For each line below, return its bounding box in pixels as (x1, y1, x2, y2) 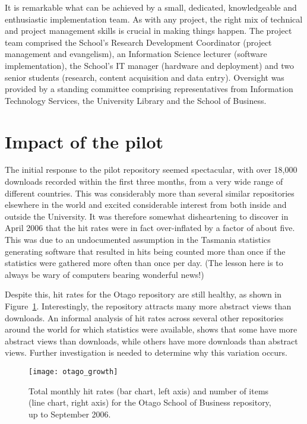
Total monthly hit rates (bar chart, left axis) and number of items (29, 384, 269, 397)
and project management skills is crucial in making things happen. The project (5, 24, 292, 37)
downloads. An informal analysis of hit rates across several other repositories (5, 311, 284, 324)
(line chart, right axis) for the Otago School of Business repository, (29, 396, 271, 409)
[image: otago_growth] (29, 367, 118, 376)
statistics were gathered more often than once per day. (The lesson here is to (5, 257, 283, 269)
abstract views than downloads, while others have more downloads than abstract (5, 334, 298, 347)
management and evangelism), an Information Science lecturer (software (5, 48, 267, 60)
